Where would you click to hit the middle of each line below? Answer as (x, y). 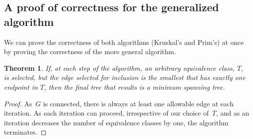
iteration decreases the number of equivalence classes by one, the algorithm (116, 122)
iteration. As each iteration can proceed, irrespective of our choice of (106, 113)
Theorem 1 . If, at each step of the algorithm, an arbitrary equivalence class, (119, 68)
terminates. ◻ (25, 132)
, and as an (233, 113)
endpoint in (21, 87)
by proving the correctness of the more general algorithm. (90, 51)
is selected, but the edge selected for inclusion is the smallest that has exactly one (125, 77)
